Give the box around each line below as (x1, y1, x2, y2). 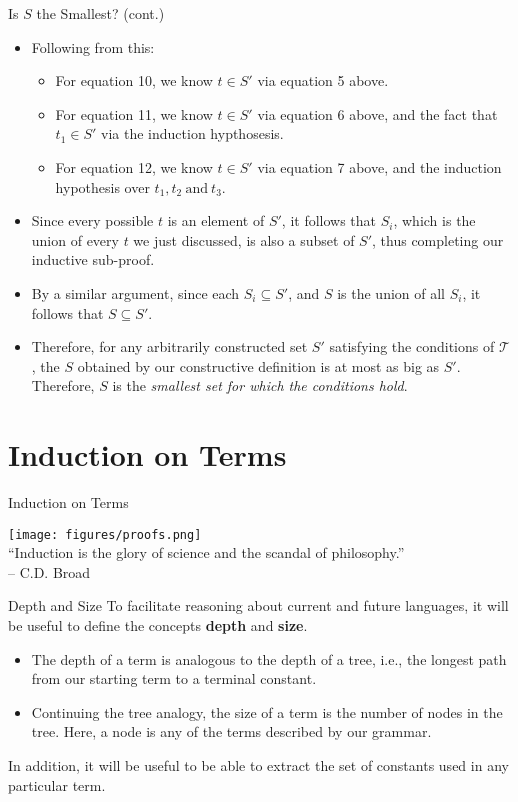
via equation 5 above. (257, 70, 389, 91)
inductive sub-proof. (31, 249, 155, 270)
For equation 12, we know (55, 156, 213, 177)
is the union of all (337, 282, 445, 303)
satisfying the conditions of (329, 336, 495, 357)
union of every (31, 229, 119, 250)
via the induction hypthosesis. (101, 123, 284, 144)
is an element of (167, 210, 265, 231)
